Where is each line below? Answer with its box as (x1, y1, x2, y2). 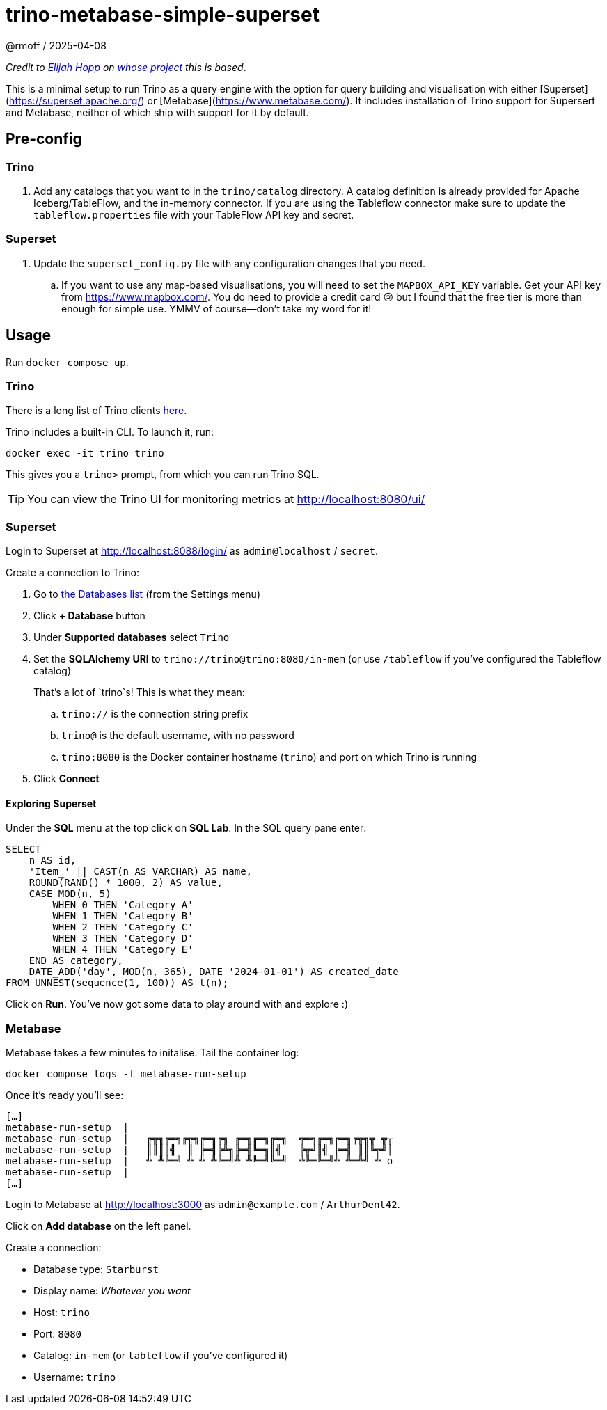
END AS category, (29, 955, 123, 967)
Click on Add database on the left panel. (6, 1220, 191, 1233)
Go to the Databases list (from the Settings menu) (33, 588, 260, 601)
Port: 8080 (33, 1328, 82, 1340)
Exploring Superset (6, 797, 97, 809)
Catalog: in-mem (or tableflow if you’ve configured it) (33, 1349, 288, 1362)
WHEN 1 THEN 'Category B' (52, 910, 194, 922)
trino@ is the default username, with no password (61, 729, 294, 742)
